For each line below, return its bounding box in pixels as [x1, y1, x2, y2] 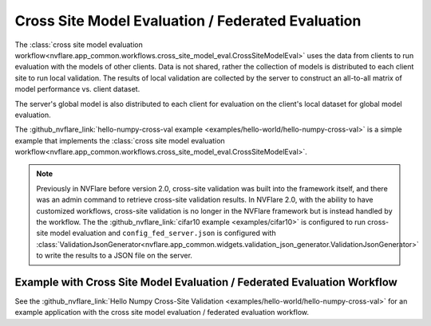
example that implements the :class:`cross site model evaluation [14, 136, 225, 145]
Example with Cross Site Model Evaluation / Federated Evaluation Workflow [14, 276, 398, 289]
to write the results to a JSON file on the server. [36, 251, 193, 261]
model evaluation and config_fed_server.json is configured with [49, 228, 276, 238]
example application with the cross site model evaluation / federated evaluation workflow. [14, 308, 309, 317]
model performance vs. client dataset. [14, 84, 140, 94]
